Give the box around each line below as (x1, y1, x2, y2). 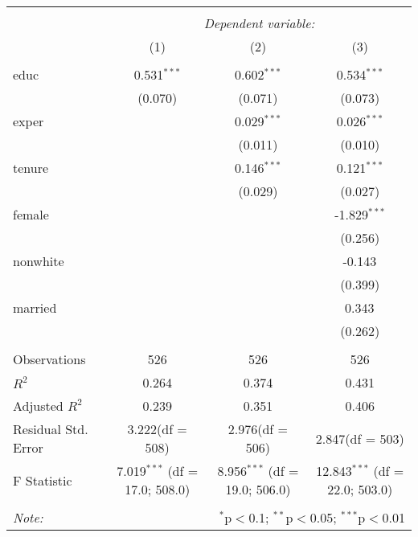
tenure (13, 158, 49, 177)
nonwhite (13, 252, 64, 270)
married (13, 298, 57, 317)
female (13, 205, 49, 223)
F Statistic (13, 470, 72, 490)
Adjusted (13, 396, 64, 415)
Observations (13, 350, 86, 368)
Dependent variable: (203, 14, 315, 32)
